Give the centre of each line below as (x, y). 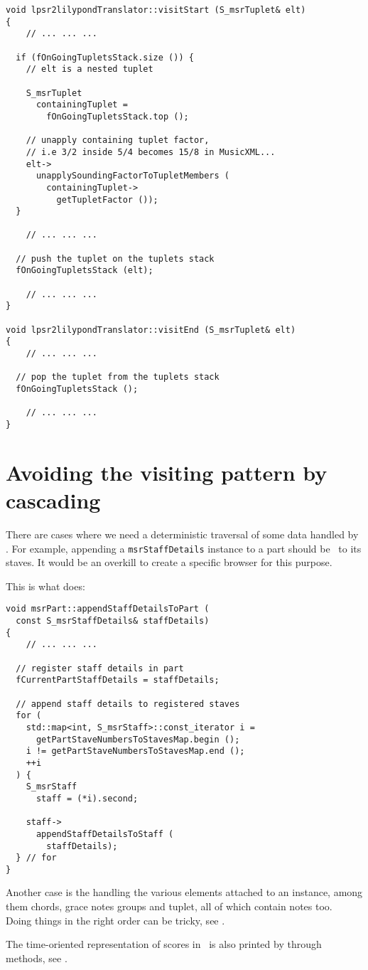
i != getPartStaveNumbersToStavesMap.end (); (135, 751)
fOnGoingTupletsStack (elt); (85, 271)
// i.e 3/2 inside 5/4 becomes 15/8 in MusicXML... (151, 152)
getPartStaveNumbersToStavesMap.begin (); (138, 739)
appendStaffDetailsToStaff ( (105, 834)
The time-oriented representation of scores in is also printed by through (164, 944)
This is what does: (45, 586)
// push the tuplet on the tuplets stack (115, 259)
